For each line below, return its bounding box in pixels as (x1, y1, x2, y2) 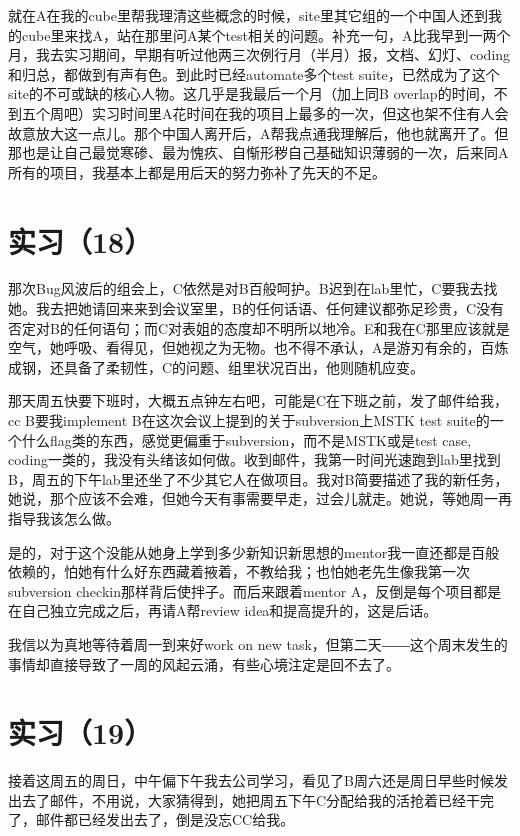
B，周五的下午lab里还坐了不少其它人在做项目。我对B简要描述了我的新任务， (8, 468, 509, 489)
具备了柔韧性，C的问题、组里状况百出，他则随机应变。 (63, 356, 425, 377)
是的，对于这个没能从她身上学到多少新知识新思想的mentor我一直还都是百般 (8, 541, 500, 562)
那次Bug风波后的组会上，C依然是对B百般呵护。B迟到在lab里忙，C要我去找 (8, 278, 498, 299)
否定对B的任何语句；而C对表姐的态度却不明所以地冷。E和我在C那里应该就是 (8, 317, 510, 338)
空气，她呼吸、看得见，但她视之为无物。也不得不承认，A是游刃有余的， (8, 337, 481, 358)
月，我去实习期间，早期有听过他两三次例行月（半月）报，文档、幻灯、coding (8, 44, 511, 65)
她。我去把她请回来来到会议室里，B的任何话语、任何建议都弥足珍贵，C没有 (8, 298, 505, 319)
